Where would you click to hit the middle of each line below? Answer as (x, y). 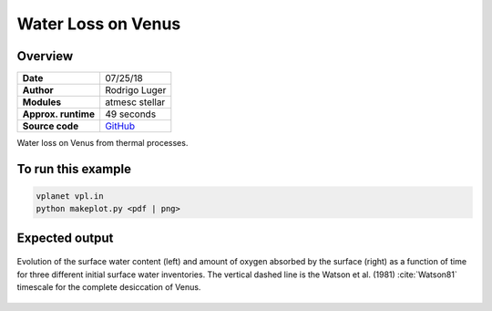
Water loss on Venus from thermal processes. (102, 143)
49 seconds (131, 114)
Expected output (65, 238)
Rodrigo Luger (136, 90)
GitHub (120, 126)
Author (38, 90)
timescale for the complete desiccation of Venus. (109, 287)
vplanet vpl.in (70, 197)
